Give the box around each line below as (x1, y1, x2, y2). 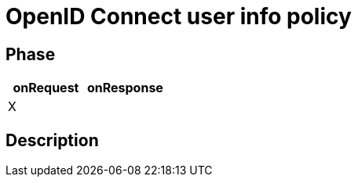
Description (5, 130, 99, 150)
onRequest (13, 80, 79, 96)
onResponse (86, 80, 163, 96)
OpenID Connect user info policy (5, 3, 352, 30)
